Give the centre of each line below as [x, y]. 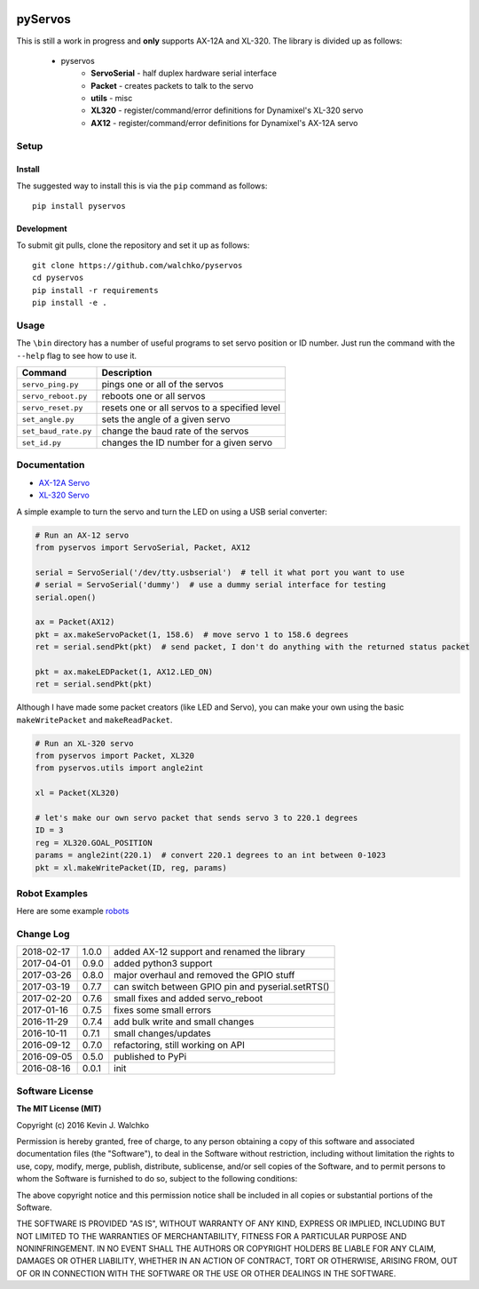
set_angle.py [48, 419]
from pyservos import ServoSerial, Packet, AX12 [143, 547]
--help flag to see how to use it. [77, 355]
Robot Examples [52, 893]
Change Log [43, 935]
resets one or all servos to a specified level [191, 408]
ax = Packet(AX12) [75, 622]
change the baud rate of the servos [175, 431]
